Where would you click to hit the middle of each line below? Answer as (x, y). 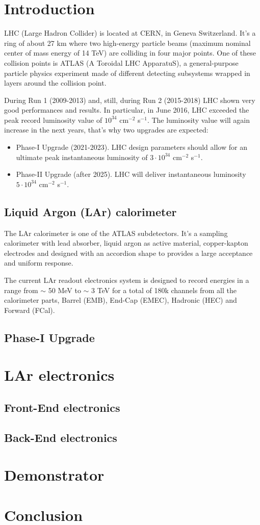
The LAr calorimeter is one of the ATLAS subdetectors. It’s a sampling (116, 233)
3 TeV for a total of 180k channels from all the (164, 290)
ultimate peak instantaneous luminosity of (82, 157)
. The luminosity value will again (199, 120)
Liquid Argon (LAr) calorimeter (90, 211)
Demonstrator (54, 475)
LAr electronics (59, 375)
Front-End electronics (62, 407)
